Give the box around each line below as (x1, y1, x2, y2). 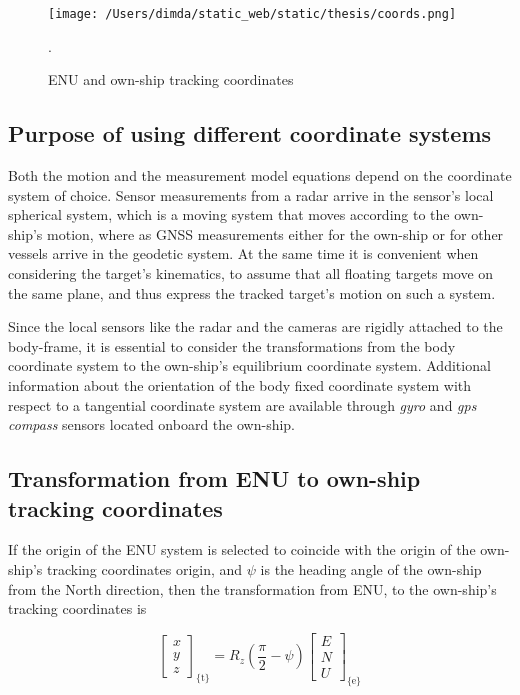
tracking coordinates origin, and (47, 558, 243, 579)
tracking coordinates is (8, 598, 147, 619)
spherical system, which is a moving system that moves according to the (8, 204, 450, 225)
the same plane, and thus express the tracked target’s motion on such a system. (8, 282, 496, 303)
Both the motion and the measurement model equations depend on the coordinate (8, 165, 512, 186)
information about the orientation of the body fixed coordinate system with (8, 374, 472, 395)
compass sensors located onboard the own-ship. (8, 414, 295, 435)
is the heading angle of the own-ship (260, 558, 482, 579)
